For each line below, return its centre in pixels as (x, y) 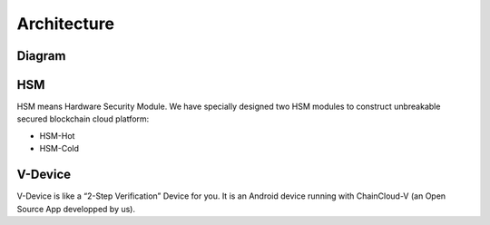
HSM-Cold (59, 149)
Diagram (41, 56)
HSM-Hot (57, 135)
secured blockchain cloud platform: (83, 119)
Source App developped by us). (76, 209)
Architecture (66, 24)
